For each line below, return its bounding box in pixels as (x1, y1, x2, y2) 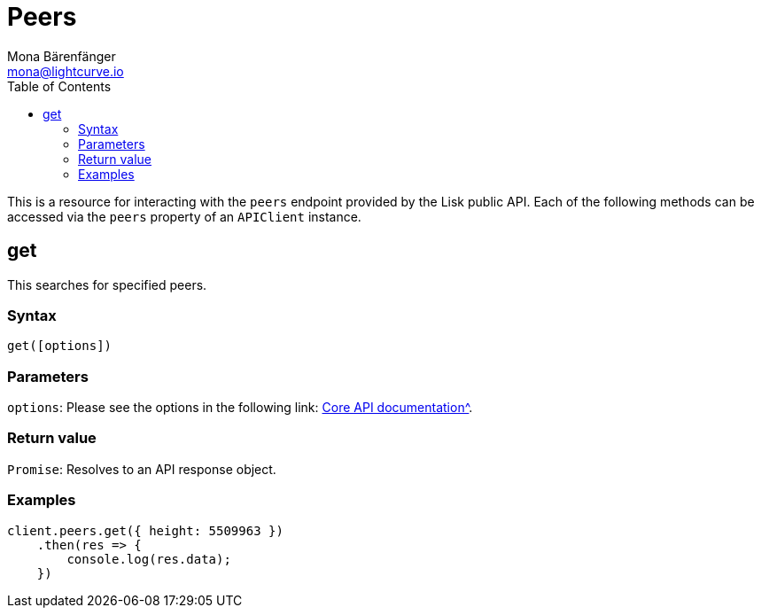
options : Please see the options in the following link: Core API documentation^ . (7, 400, 473, 416)
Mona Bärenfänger (7, 48, 116, 64)
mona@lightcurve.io (7, 63, 124, 79)
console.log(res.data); (66, 551, 231, 566)
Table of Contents (7, 78, 112, 94)
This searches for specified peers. (7, 276, 207, 292)
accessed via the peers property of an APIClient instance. (7, 208, 361, 224)
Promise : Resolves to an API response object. (7, 461, 276, 477)
